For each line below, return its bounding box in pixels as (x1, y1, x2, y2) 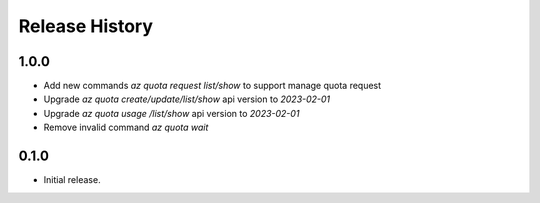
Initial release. (43, 174, 101, 186)
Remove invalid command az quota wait (43, 121, 209, 134)
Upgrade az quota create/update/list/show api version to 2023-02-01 (43, 93, 331, 105)
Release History (18, 15, 154, 37)
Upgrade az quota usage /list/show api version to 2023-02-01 (43, 107, 300, 119)
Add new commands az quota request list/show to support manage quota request (43, 80, 382, 92)
